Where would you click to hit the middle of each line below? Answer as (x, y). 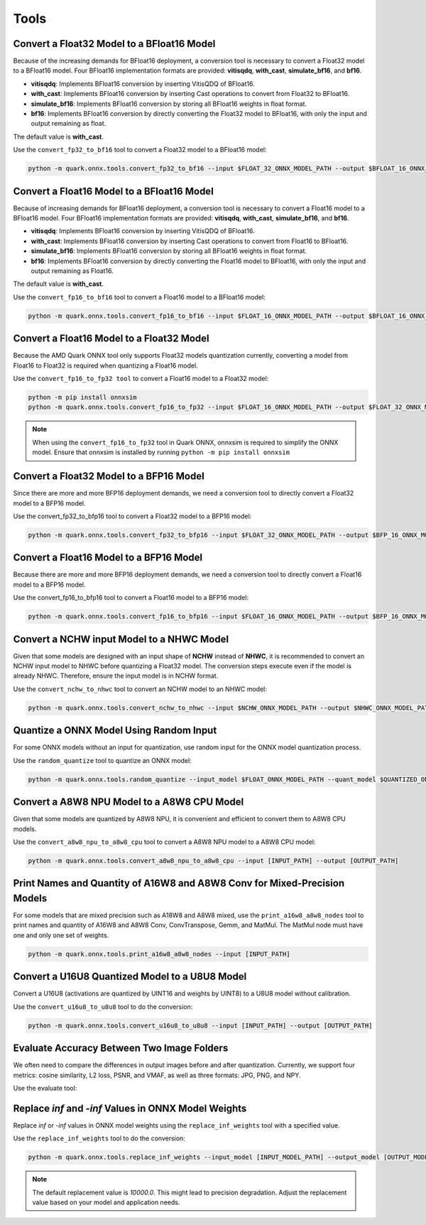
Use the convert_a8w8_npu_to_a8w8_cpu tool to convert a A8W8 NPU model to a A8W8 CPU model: (164, 842)
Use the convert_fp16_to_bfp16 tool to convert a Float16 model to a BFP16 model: (131, 598)
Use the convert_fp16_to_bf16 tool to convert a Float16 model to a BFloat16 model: (139, 297)
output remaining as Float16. (72, 271)
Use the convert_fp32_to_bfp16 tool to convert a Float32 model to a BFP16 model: (132, 516)
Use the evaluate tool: (45, 1088)
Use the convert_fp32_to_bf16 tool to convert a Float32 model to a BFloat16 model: (140, 150)
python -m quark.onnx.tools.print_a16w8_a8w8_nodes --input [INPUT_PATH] (159, 954)
